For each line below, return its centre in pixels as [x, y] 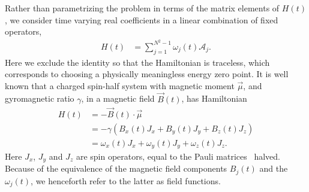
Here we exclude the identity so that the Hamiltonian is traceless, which [137, 62]
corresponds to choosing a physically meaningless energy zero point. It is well [147, 74]
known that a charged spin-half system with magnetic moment [120, 85]
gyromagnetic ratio [40, 98]
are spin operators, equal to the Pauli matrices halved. [178, 156]
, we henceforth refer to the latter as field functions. [126, 180]
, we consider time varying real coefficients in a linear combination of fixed [142, 19]
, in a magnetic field [118, 98]
